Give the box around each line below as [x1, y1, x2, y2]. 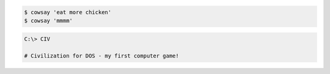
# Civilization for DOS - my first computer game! [24, 53, 180, 59]
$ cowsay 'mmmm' [24, 17, 73, 24]
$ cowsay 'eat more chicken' [24, 9, 112, 15]
